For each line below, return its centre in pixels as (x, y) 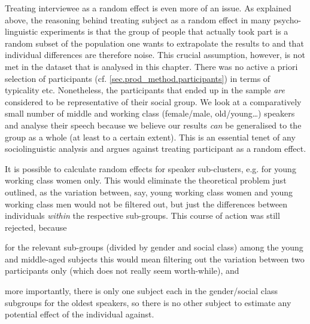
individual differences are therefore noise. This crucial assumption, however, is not (155, 55)
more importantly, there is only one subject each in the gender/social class (141, 291)
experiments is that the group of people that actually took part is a (164, 31)
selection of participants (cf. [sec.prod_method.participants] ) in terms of (138, 78)
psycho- (288, 19)
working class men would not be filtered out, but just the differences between (146, 204)
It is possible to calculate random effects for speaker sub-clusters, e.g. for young (151, 168)
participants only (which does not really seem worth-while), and (122, 270)
